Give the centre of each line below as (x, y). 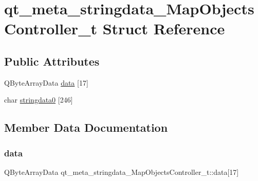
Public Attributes (52, 61)
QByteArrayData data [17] (46, 82)
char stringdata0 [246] (39, 100)
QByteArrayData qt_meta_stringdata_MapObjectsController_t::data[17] (122, 172)
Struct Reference (164, 28)
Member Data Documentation (86, 127)
